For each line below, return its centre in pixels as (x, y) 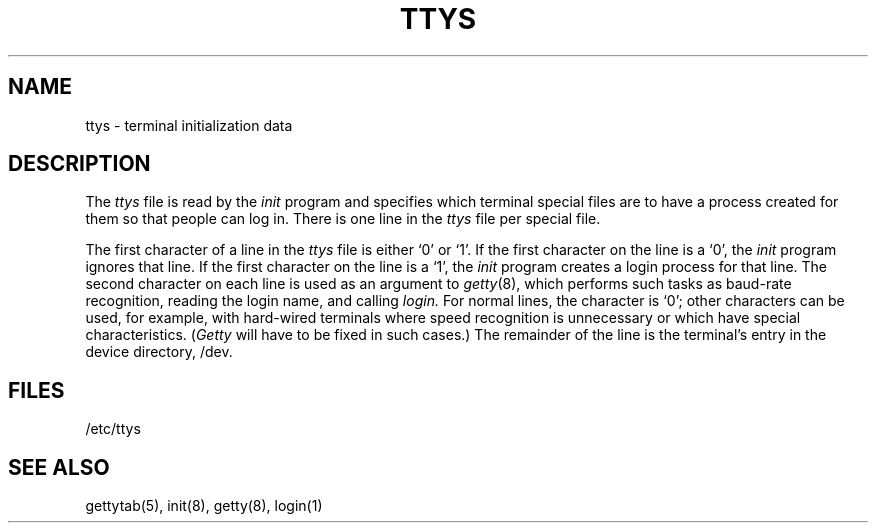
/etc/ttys (113, 429)
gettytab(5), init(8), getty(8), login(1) (204, 506)
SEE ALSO (59, 467)
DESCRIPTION (79, 164)
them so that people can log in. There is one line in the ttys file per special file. (343, 219)
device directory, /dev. (159, 352)
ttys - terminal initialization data (189, 125)
